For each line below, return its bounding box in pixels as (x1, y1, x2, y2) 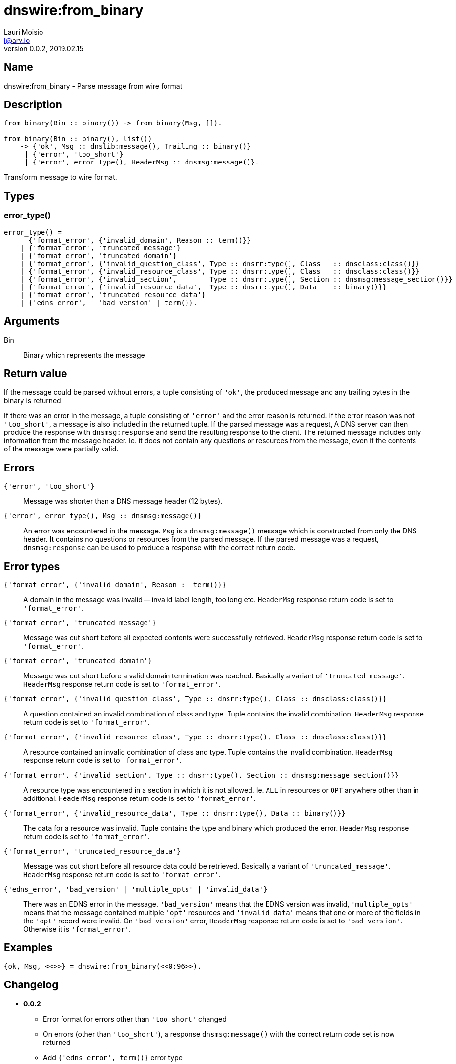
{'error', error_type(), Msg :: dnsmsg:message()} (4, 512, 202, 520)
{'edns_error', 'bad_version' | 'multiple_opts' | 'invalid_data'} (4, 885, 268, 894)
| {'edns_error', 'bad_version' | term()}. (20, 298, 198, 307)
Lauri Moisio (4, 27, 43, 36)
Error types (4, 560, 60, 573)
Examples (4, 941, 53, 954)
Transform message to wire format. (4, 173, 117, 182)
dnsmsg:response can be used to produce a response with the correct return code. (23, 543, 296, 552)
